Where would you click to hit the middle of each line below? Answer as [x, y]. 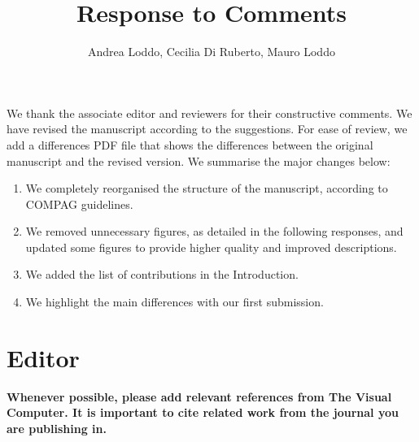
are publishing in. [57, 428]
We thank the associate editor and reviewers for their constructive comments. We [209, 113]
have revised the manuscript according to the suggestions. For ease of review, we [207, 129]
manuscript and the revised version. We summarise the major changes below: [199, 160]
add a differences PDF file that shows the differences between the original [190, 144]
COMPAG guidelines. [79, 204]
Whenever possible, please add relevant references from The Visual [199, 396]
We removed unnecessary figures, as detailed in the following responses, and [214, 231]
